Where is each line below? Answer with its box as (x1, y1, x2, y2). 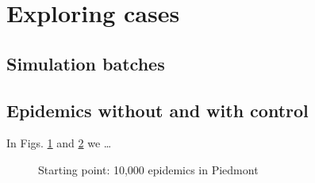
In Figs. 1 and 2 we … (6, 135, 112, 151)
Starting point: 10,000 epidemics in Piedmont (38, 161, 259, 177)
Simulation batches (6, 51, 165, 75)
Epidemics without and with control (6, 97, 309, 122)
